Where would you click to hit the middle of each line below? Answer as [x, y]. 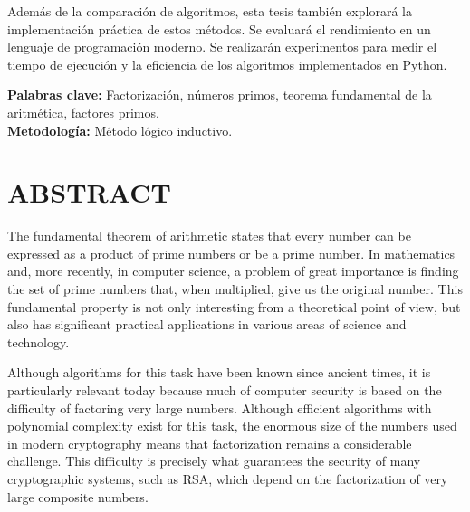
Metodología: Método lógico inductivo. [120, 130]
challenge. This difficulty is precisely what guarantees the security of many [214, 461]
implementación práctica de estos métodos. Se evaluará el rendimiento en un [219, 28]
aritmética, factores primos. [83, 112]
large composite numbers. [78, 496]
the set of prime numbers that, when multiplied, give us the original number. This [235, 289]
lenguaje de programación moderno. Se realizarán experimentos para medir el [222, 47]
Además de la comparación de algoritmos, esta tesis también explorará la [210, 11]
